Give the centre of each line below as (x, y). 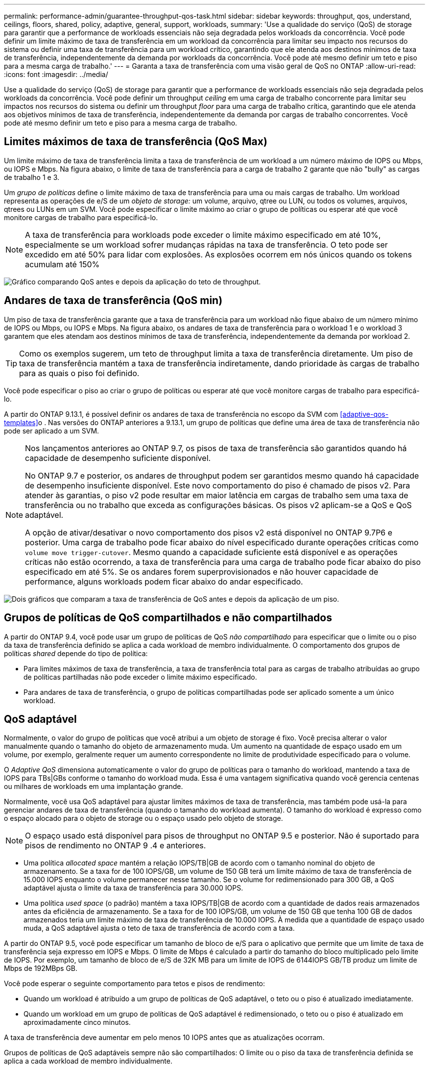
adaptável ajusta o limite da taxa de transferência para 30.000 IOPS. (133, 888)
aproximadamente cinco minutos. (77, 1022)
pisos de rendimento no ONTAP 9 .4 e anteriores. (116, 846)
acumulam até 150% (62, 264)
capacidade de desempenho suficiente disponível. (118, 458)
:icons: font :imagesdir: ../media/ (56, 74)
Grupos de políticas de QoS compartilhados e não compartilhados (168, 618)
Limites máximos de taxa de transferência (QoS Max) (136, 142)
